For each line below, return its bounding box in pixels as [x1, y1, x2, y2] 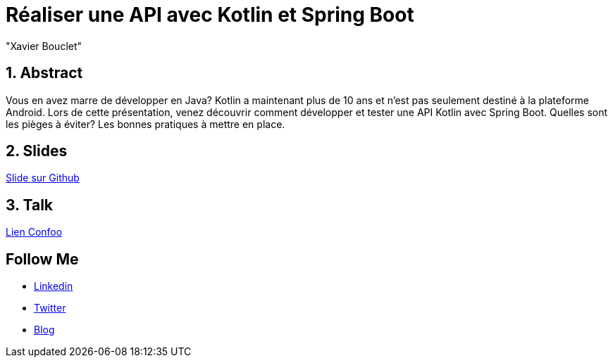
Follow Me [6, 250, 79, 268]
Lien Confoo [6, 226, 63, 238]
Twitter [34, 302, 66, 314]
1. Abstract [6, 64, 83, 82]
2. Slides [6, 142, 68, 160]
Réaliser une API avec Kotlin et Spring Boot [6, 3, 414, 27]
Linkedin [34, 280, 73, 293]
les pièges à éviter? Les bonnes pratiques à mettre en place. [6, 117, 285, 130]
